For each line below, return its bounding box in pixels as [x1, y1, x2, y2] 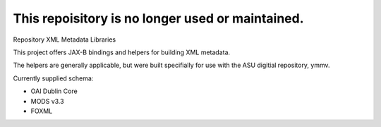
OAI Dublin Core [30, 87, 78, 95]
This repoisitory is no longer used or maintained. [13, 11, 304, 26]
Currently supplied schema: [13, 74, 94, 83]
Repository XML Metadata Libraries [13, 35, 116, 44]
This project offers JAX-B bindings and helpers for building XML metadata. [13, 48, 231, 56]
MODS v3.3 [30, 97, 64, 105]
